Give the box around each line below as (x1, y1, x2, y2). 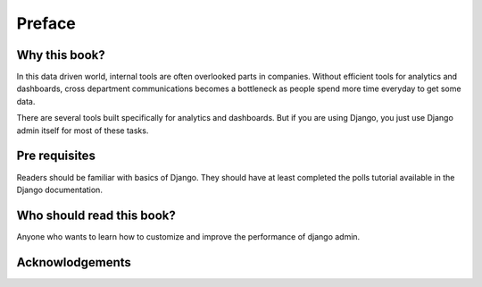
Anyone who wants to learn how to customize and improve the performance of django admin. (16, 231, 361, 241)
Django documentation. (16, 184, 103, 195)
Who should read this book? (16, 207, 176, 223)
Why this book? (16, 47, 106, 63)
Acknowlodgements (16, 255, 131, 270)
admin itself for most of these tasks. (16, 125, 149, 136)
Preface (16, 13, 76, 33)
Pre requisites (16, 148, 96, 164)
